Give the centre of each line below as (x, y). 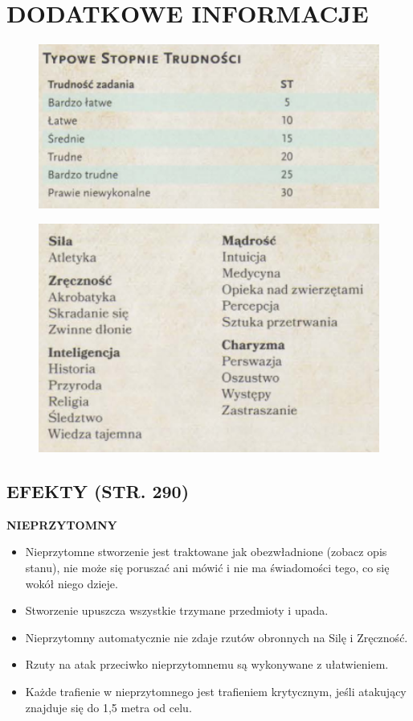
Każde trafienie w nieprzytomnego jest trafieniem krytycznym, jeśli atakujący (216, 691)
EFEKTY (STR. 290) (98, 491)
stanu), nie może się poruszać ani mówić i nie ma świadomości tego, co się (207, 568)
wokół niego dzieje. (72, 583)
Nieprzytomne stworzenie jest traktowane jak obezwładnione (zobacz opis (206, 552)
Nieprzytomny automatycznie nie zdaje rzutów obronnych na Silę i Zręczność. (217, 637)
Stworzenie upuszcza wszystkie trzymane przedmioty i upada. (177, 610)
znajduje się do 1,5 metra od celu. (108, 707)
